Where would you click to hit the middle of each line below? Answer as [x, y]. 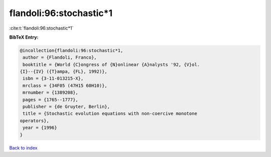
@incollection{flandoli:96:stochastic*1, [72, 50]
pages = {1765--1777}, [51, 100]
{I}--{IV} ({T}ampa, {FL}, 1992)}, [63, 72]
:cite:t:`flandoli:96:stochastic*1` [41, 28]
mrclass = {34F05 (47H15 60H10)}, [65, 86]
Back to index [23, 147]
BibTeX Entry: [24, 37]
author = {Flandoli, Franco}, [60, 57]
